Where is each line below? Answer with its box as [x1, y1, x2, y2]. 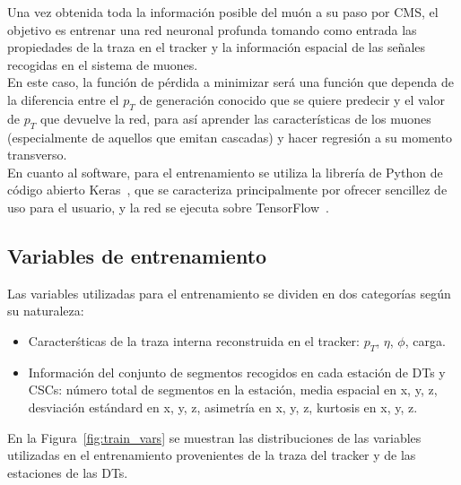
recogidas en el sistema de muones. [7, 55, 198, 74]
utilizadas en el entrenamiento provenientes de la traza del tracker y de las [7, 446, 416, 464]
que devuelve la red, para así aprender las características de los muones [39, 108, 431, 127]
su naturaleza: [7, 301, 84, 320]
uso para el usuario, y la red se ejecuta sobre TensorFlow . [7, 197, 329, 216]
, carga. [404, 331, 446, 350]
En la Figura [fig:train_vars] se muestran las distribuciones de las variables [7, 428, 422, 446]
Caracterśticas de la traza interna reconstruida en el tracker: [28, 331, 360, 350]
